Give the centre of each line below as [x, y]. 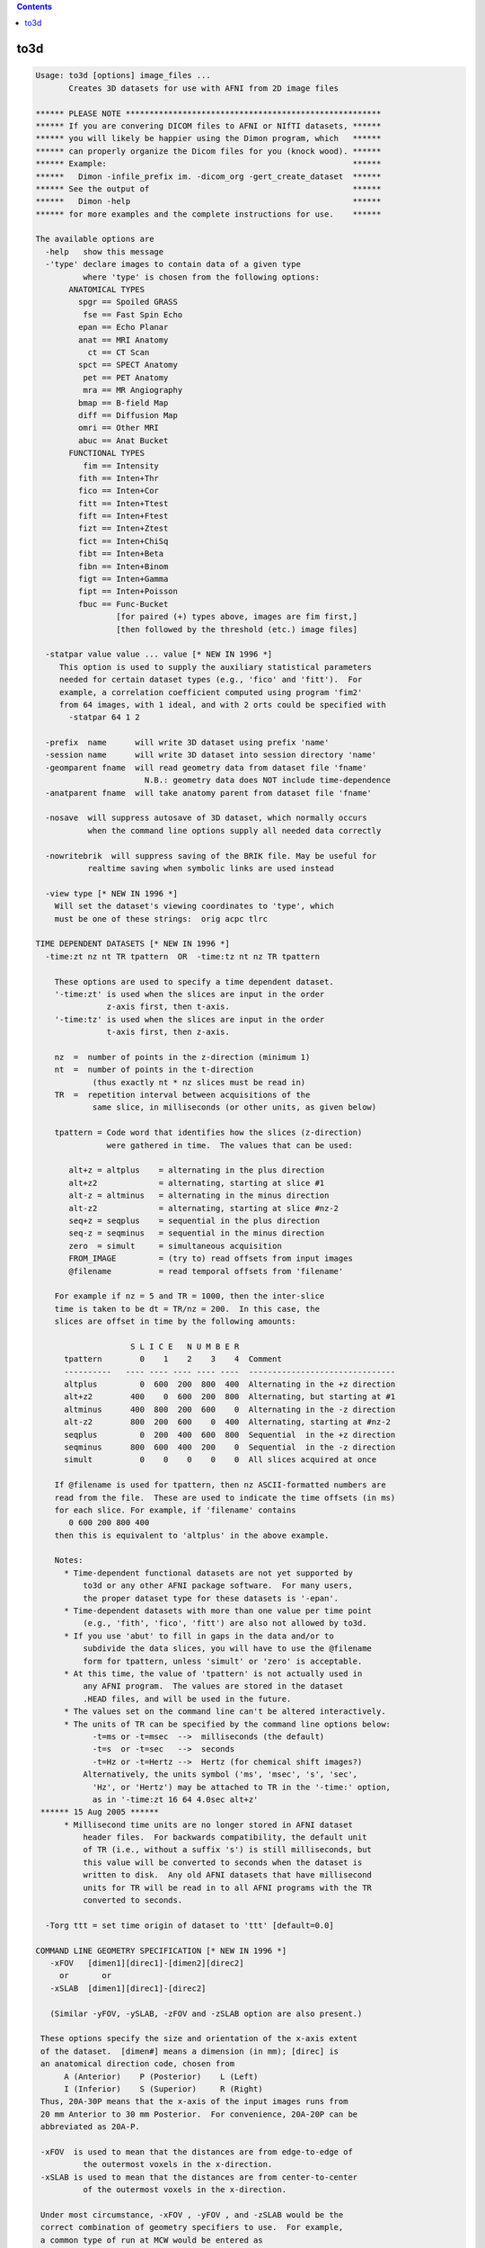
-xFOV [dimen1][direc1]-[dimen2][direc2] [147, 1963]
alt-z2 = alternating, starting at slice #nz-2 [204, 1208]
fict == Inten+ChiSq [123, 541]
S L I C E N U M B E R [185, 1346]
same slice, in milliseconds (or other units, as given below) [234, 1107]
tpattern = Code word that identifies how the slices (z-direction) [208, 1133]
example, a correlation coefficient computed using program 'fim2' [211, 692]
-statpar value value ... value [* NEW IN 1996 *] [159, 655]
